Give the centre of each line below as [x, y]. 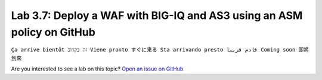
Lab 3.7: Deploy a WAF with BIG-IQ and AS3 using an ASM [157, 15]
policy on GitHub [53, 32]
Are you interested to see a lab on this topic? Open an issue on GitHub [97, 69]
